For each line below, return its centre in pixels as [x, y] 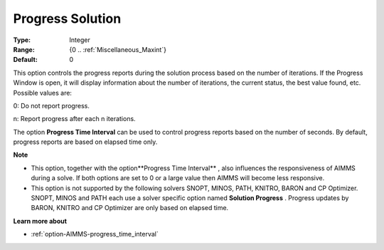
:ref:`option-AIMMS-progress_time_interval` [95, 234]
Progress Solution [67, 19]
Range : [24, 49]
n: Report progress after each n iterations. [74, 119]
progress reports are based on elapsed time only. [85, 142]
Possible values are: [43, 93]
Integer [80, 40]
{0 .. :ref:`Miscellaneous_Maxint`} [118, 49]
